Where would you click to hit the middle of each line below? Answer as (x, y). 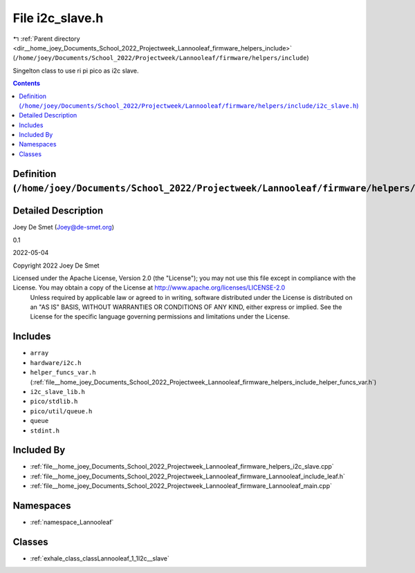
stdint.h (45, 431)
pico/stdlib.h (54, 402)
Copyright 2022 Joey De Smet (56, 265)
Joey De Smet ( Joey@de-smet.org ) (63, 227)
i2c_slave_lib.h (58, 392)
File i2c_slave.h (58, 18)
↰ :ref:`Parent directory (46, 39)
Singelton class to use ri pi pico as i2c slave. (76, 71)
